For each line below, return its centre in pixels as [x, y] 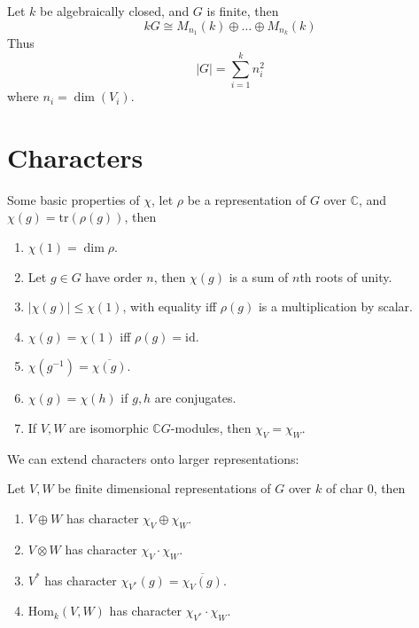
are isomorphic [109, 428]
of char [344, 488]
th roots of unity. [346, 276]
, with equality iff [170, 306]
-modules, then [211, 428]
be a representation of [247, 199]
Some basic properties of [74, 199]
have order [114, 276]
